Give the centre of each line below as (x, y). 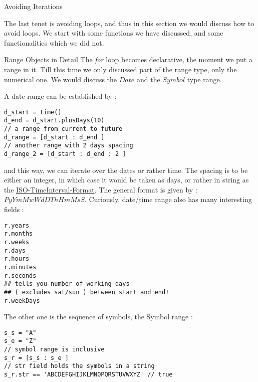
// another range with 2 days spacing (69, 146)
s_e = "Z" (20, 341)
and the (148, 79)
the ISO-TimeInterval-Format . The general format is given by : (101, 189)
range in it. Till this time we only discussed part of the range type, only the (120, 69)
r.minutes (20, 267)
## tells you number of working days (67, 284)
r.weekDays (22, 301)
